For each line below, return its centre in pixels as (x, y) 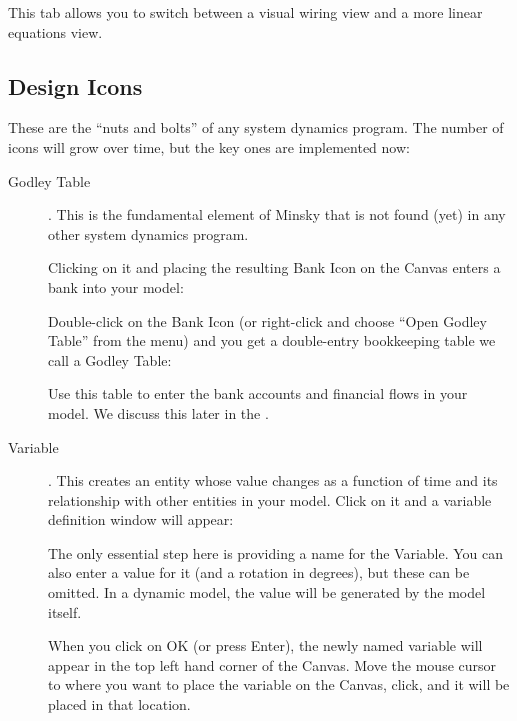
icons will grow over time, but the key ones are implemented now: (209, 146)
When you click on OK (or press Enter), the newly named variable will (265, 645)
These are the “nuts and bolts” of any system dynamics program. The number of (256, 127)
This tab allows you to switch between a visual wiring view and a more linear (245, 12)
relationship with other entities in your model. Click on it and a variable (270, 499)
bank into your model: (116, 286)
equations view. (55, 31)
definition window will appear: (141, 519)
